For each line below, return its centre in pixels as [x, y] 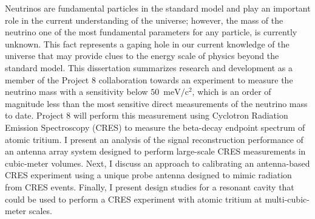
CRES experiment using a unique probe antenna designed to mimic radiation [148, 175]
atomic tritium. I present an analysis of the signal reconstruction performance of [154, 139]
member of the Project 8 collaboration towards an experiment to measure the [149, 79]
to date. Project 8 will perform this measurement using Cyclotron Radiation [147, 115]
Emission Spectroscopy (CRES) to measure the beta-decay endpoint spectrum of [155, 127]
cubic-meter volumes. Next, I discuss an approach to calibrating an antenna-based [157, 163]
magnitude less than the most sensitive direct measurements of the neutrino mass [156, 103]
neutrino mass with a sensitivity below [76, 92]
